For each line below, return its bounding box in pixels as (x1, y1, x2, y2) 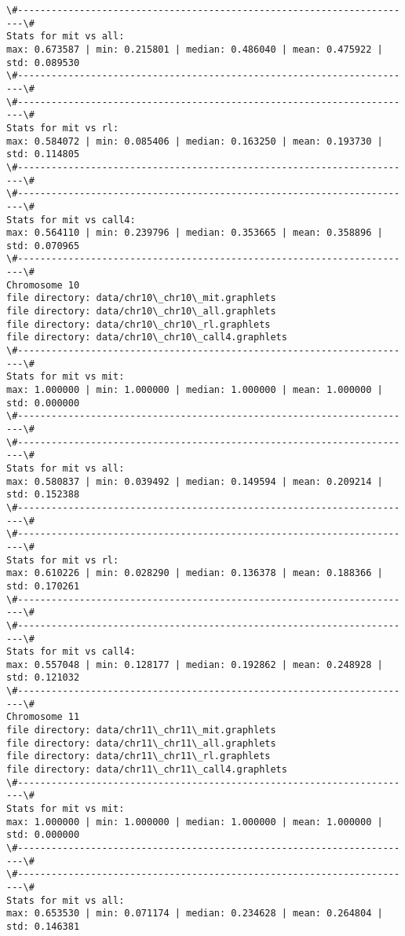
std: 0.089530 (6, 57, 80, 68)
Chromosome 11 (6, 711, 80, 723)
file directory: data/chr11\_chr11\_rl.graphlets (6, 751, 271, 762)
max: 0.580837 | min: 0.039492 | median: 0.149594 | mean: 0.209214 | (6, 475, 383, 487)
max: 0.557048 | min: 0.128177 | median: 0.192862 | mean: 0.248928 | (6, 659, 383, 670)
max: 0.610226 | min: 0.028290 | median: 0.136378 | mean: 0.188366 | (6, 567, 383, 579)
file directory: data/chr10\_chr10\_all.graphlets (6, 306, 276, 318)
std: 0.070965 (6, 240, 80, 251)
